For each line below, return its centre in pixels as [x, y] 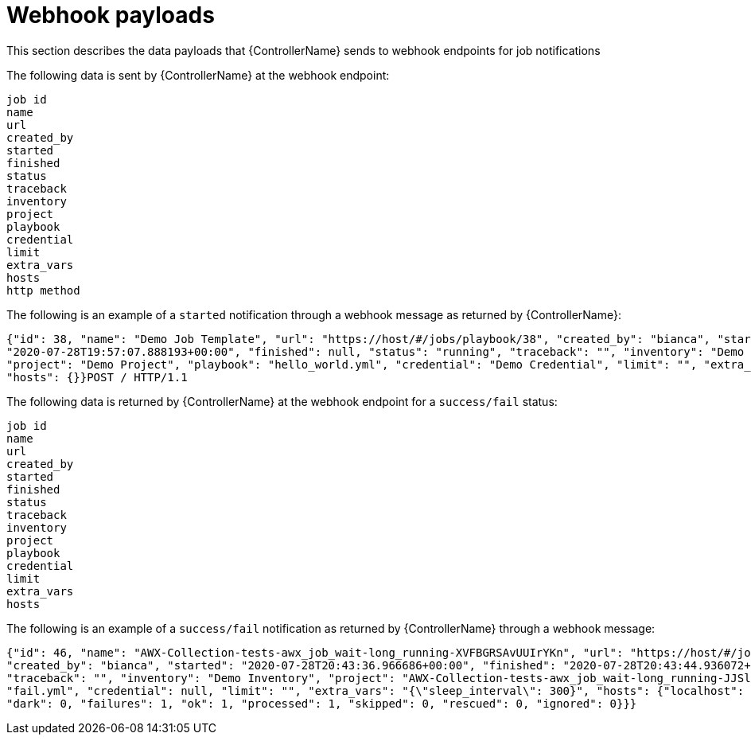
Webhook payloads [111, 15]
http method [43, 290]
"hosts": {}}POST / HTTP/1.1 [97, 377]
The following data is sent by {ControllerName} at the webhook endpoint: [198, 75]
